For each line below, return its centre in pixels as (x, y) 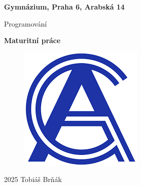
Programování (26, 23)
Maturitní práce (32, 40)
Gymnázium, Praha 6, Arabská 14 (64, 7)
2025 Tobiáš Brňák (33, 179)
